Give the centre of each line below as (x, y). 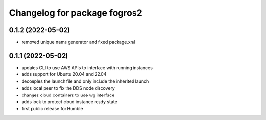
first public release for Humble (52, 109)
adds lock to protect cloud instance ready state (69, 102)
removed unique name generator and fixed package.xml (78, 42)
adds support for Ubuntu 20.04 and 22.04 (64, 74)
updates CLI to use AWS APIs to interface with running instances (87, 67)
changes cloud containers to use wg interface (68, 95)
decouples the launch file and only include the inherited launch (85, 81)
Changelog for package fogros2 (76, 13)
